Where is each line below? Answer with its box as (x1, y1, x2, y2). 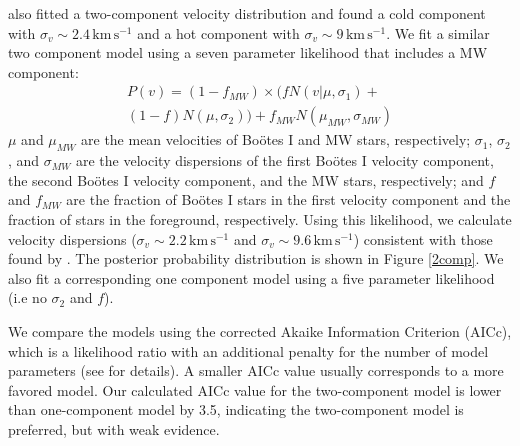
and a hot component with (137, 22, 300, 43)
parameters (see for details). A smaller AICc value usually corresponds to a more (8, 360, 504, 381)
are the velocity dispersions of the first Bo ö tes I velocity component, (76, 150, 494, 171)
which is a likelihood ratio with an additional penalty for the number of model (8, 340, 489, 361)
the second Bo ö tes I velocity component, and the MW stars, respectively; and (8, 169, 484, 190)
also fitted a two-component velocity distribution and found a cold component (8, 3, 486, 23)
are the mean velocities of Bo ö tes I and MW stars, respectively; (81, 129, 471, 150)
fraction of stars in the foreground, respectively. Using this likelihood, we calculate (8, 209, 512, 230)
